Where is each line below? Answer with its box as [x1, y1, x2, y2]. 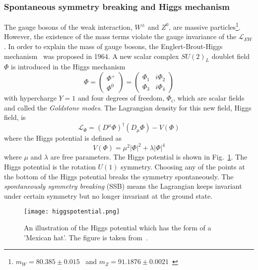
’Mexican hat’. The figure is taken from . [24, 232, 148, 242]
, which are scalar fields [173, 93, 245, 103]
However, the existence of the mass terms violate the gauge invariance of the [4, 31, 237, 42]
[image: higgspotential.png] [24, 208, 120, 216]
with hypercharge [4, 93, 57, 103]
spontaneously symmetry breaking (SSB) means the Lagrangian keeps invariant [4, 181, 242, 191]
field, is [4, 112, 26, 122]
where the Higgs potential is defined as [4, 133, 122, 143]
